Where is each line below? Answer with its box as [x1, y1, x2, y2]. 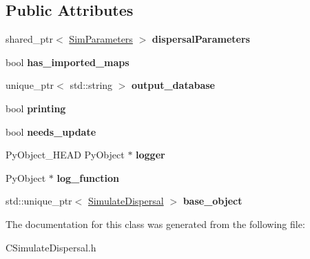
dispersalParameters [152, 32, 250, 46]
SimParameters [69, 32, 133, 46]
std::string [70, 78, 113, 92]
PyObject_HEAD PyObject [6, 147, 125, 162]
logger [136, 147, 165, 162]
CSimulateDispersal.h [6, 240, 96, 254]
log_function [56, 170, 119, 185]
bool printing [6, 101, 66, 115]
